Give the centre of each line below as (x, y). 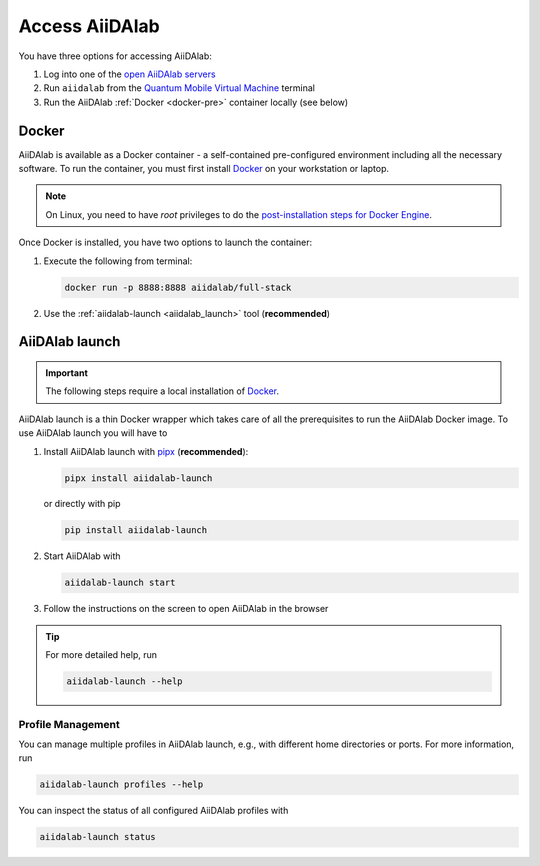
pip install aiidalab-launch (136, 530)
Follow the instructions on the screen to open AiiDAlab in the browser (186, 609)
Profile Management (69, 724)
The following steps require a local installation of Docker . (162, 391)
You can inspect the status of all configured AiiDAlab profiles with (153, 811)
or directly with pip (82, 504)
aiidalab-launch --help (125, 681)
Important (67, 372)
